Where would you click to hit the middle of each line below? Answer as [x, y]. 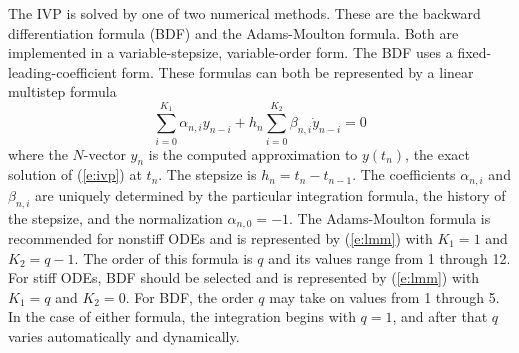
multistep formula [62, 91]
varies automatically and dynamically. [124, 335]
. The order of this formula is [163, 257]
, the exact [438, 153]
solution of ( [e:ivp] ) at [75, 174]
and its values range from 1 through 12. [389, 257]
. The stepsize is [207, 174]
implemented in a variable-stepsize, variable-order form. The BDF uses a [230, 52]
